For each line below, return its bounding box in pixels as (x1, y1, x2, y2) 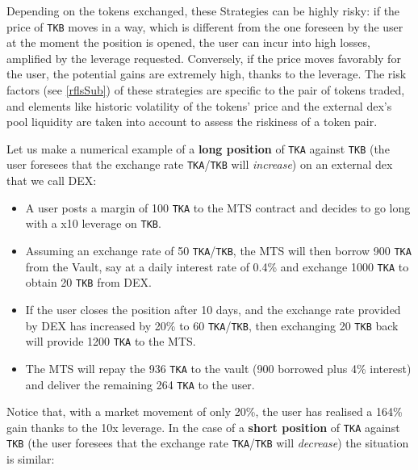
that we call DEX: (6, 172, 97, 189)
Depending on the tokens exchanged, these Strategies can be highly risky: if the (6, 2, 400, 19)
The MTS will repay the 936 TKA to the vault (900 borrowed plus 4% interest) (25, 359, 412, 376)
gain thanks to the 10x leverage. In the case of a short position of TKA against (6, 418, 400, 435)
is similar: (6, 451, 55, 468)
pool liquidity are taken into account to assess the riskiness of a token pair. (6, 113, 378, 130)
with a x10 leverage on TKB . (25, 215, 161, 232)
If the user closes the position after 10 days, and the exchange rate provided (25, 301, 401, 317)
